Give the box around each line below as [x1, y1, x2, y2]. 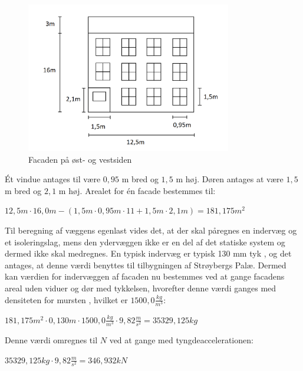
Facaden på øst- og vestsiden [28, 153, 132, 165]
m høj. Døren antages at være [176, 173, 284, 185]
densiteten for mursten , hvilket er [5, 293, 128, 306]
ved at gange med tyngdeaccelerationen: [109, 333, 253, 346]
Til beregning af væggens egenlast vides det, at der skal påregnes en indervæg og [5, 224, 297, 237]
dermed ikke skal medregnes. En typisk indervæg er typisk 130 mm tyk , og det [5, 247, 292, 260]
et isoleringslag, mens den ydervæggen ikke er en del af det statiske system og [5, 235, 285, 248]
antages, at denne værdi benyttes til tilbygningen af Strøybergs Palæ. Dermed [5, 258, 286, 271]
